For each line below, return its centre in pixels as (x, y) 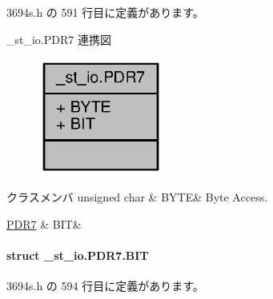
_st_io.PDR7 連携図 (59, 39)
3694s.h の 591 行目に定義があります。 (105, 12)
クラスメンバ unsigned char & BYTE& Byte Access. (137, 197)
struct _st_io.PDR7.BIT (78, 255)
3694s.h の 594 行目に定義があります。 (105, 286)
